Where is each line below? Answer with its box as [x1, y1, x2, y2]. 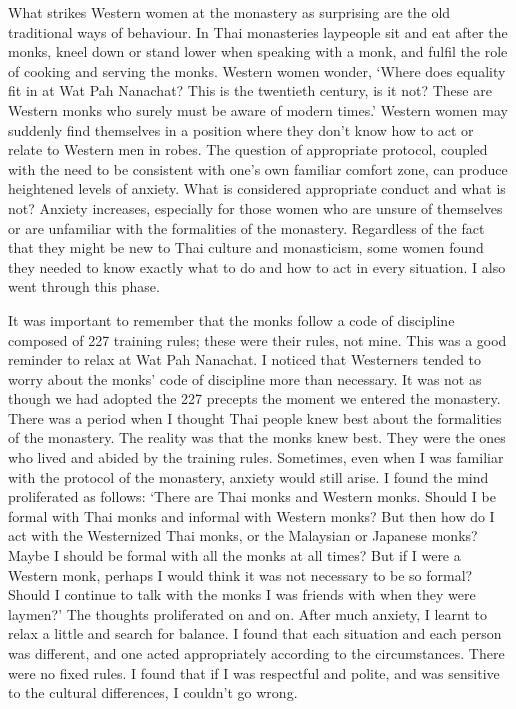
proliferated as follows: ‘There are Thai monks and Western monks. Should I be [8, 486, 496, 507]
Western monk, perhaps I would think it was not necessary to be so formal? [8, 564, 473, 585]
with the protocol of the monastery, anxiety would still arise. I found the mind [8, 466, 489, 487]
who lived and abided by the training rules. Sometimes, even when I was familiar [8, 447, 504, 468]
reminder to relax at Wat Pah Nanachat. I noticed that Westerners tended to [8, 349, 482, 370]
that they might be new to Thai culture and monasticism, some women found [8, 237, 484, 258]
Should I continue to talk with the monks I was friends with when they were [8, 584, 476, 605]
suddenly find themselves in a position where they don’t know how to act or [8, 119, 474, 140]
